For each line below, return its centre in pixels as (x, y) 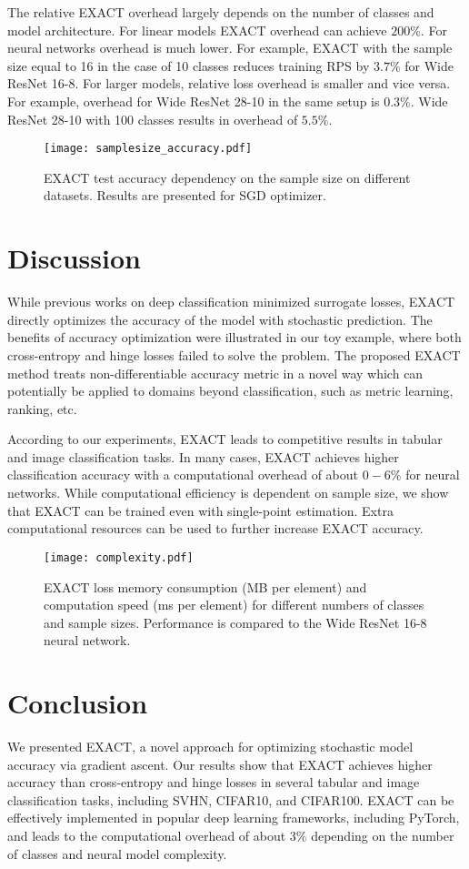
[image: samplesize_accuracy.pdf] (148, 149)
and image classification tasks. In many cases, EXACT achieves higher (203, 456)
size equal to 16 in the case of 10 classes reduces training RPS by (189, 65)
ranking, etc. (42, 408)
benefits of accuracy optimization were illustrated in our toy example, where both (234, 337)
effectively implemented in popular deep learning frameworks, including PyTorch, (234, 818)
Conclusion (78, 703)
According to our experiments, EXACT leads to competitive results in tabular (225, 439)
